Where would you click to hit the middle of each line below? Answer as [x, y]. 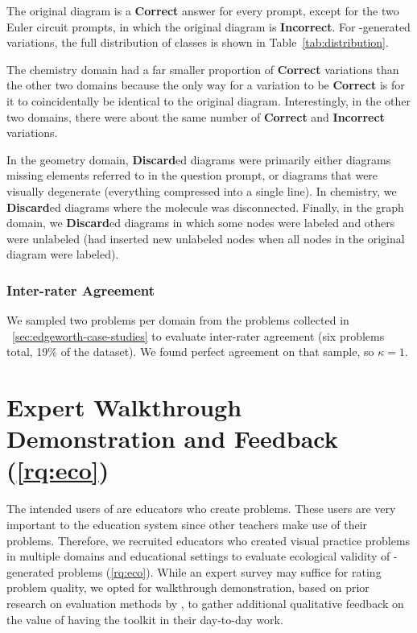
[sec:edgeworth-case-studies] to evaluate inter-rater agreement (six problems [198, 335]
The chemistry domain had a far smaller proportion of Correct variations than [203, 69]
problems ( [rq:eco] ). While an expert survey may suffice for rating [219, 571]
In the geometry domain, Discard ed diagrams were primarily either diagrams [199, 159]
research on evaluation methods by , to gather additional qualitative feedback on [205, 603]
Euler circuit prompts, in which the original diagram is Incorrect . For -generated [208, 26]
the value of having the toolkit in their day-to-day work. [145, 619]
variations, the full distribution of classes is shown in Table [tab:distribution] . [198, 42]
